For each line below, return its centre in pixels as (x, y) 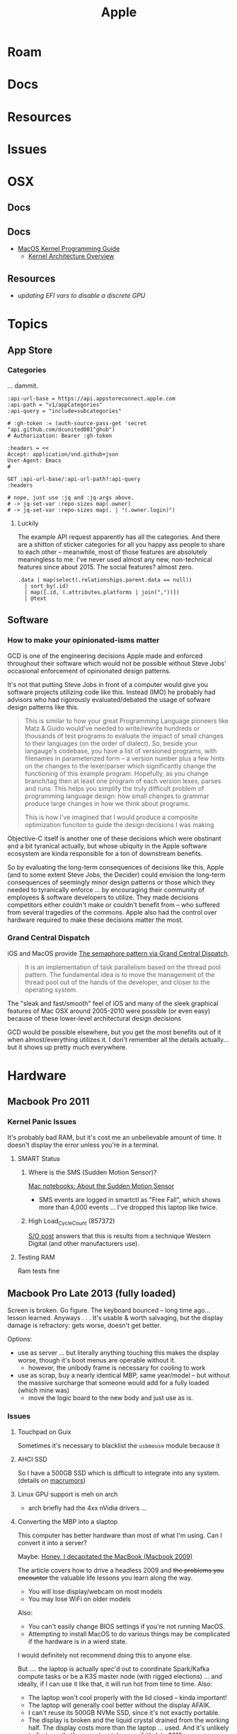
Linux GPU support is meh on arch (68, 1494)
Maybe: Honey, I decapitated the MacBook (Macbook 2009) (105, 1556)
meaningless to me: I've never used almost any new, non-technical (115, 559)
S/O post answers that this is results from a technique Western (119, 1236)
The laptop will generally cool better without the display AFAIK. (120, 1705)
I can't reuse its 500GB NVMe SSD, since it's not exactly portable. (124, 1712)
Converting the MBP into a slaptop (68, 1521)
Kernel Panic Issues (42, 1122)
